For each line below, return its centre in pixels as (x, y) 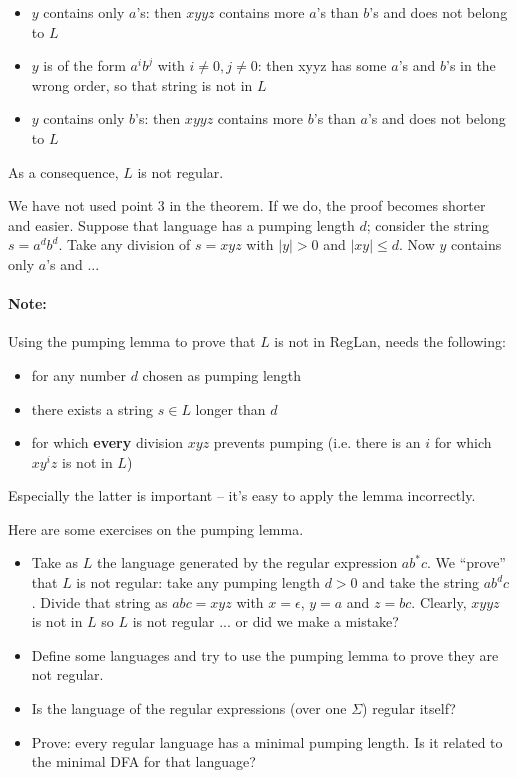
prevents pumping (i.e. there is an (317, 442)
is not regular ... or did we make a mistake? (265, 621)
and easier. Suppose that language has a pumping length (181, 224)
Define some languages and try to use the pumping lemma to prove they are (265, 654)
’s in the (470, 65)
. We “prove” (466, 562)
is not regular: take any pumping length (198, 582)
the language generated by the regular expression (247, 562)
